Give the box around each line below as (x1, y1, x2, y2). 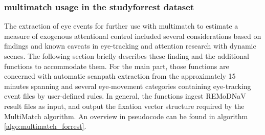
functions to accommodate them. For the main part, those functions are (4, 60, 229, 71)
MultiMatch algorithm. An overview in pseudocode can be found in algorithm (4, 110, 248, 121)
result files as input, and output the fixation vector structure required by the (4, 100, 245, 111)
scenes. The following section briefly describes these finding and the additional (4, 51, 249, 61)
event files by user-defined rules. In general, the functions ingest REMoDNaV (4, 91, 246, 101)
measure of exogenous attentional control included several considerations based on (4, 30, 261, 41)
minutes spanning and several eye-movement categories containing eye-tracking (4, 80, 251, 91)
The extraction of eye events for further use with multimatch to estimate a (4, 20, 238, 31)
